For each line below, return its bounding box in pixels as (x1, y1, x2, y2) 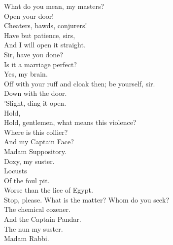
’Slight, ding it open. (4, 97, 67, 108)
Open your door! (4, 10, 54, 21)
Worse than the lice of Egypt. (4, 185, 93, 195)
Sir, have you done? (4, 49, 63, 59)
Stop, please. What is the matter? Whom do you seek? (4, 194, 170, 204)
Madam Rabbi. (4, 233, 49, 244)
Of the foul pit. (4, 175, 50, 185)
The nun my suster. (4, 223, 63, 234)
